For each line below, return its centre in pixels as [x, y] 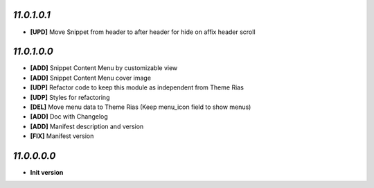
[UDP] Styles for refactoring [70, 97]
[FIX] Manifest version [62, 136]
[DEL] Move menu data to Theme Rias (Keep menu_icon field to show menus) [141, 107]
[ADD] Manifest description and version [87, 126]
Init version [47, 173]
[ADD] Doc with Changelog [69, 117]
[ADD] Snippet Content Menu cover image [91, 78]
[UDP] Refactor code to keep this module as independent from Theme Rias [137, 87]
